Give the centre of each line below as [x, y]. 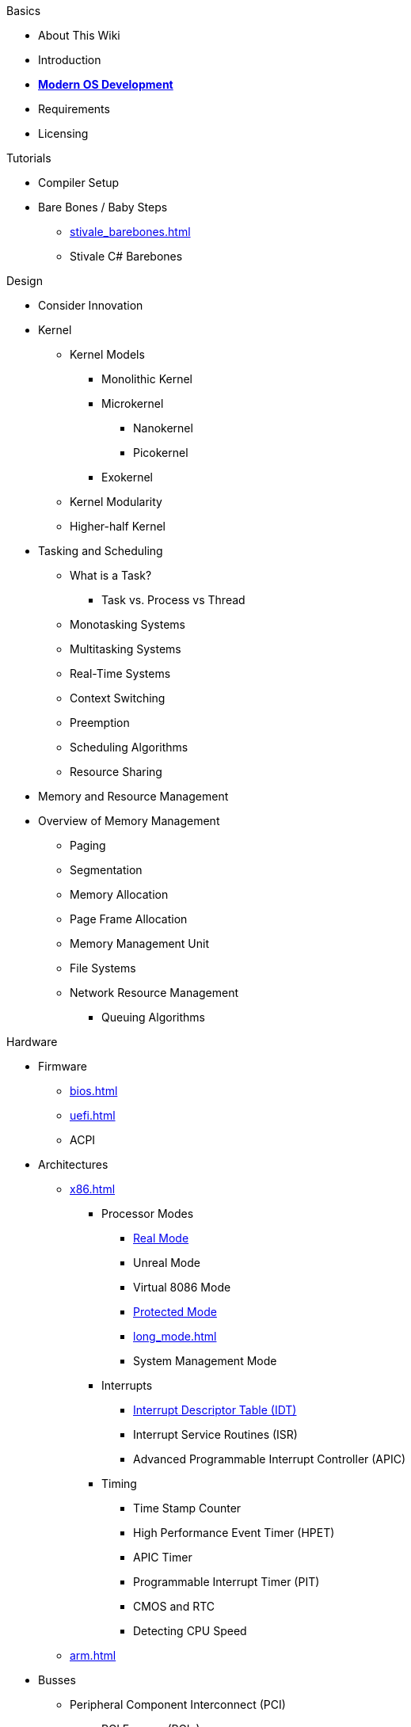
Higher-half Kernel [118, 526]
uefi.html [93, 1115]
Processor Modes [148, 1213]
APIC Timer [163, 1557]
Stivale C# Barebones [126, 256]
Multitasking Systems [126, 649]
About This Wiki [79, 35]
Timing [119, 1484]
